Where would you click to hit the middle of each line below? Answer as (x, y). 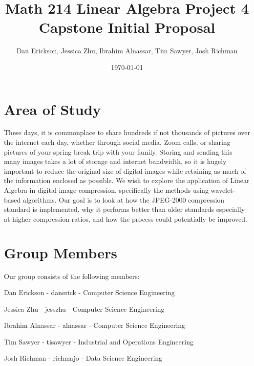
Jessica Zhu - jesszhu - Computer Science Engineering (84, 309)
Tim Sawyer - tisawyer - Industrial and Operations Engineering (99, 341)
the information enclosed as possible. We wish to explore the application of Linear (127, 180)
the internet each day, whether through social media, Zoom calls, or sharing (117, 142)
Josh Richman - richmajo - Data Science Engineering (83, 358)
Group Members (61, 252)
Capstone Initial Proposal (127, 27)
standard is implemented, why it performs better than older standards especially (125, 209)
